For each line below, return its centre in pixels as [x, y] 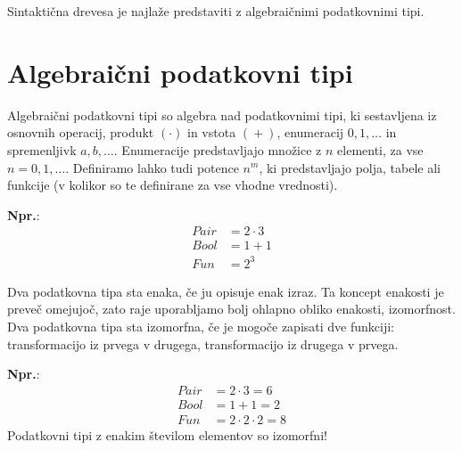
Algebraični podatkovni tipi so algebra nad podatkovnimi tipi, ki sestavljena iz [222, 115]
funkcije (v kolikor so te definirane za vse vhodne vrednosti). [173, 185]
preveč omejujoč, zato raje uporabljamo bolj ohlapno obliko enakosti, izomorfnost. [231, 309]
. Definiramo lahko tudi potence [152, 167]
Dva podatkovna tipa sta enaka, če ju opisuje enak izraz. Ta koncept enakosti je [226, 291]
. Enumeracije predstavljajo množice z [218, 149]
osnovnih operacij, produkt [81, 132]
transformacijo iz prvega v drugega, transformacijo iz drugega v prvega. [203, 344]
